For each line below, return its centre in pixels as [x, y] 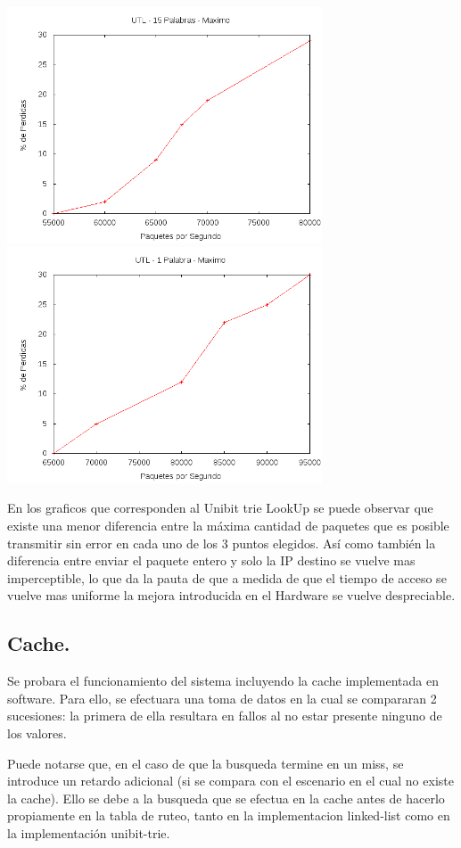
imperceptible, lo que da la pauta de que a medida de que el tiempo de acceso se [227, 577]
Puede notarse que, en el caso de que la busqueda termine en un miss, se [206, 763]
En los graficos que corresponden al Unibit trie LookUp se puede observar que [220, 508]
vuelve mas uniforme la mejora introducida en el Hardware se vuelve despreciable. [231, 595]
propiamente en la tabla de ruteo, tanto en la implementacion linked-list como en [229, 815]
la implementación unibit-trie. [89, 832]
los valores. [37, 733]
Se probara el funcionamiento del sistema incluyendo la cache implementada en [223, 681]
